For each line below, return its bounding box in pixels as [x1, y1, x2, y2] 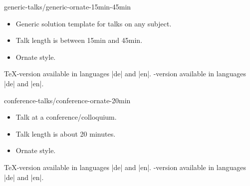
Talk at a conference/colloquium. [15, 112, 117, 122]
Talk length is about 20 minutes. [15, 128, 116, 139]
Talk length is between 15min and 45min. [15, 35, 143, 45]
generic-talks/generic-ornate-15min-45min [4, 1, 131, 11]
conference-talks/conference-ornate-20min [4, 95, 131, 105]
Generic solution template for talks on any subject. [15, 18, 172, 28]
